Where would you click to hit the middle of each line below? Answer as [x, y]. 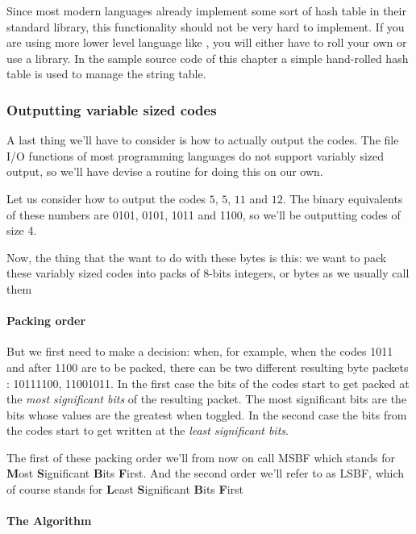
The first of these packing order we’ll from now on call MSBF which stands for [201, 457]
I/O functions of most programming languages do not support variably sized [196, 155]
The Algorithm [49, 521]
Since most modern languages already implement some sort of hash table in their [206, 10]
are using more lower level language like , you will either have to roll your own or [207, 42]
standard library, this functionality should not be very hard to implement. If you [206, 26]
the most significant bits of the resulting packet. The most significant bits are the [207, 399]
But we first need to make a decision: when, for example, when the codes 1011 [200, 351]
